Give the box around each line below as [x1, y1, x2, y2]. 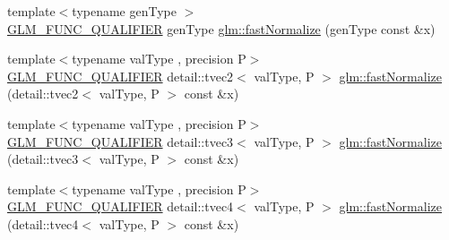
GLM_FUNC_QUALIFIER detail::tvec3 [7, 132, 234, 150]
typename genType [72, 2, 177, 20]
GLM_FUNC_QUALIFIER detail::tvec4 [7, 197, 234, 216]
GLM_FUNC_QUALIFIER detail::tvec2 [7, 66, 234, 85]
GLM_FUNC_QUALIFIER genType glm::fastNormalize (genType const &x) [7, 19, 436, 38]
